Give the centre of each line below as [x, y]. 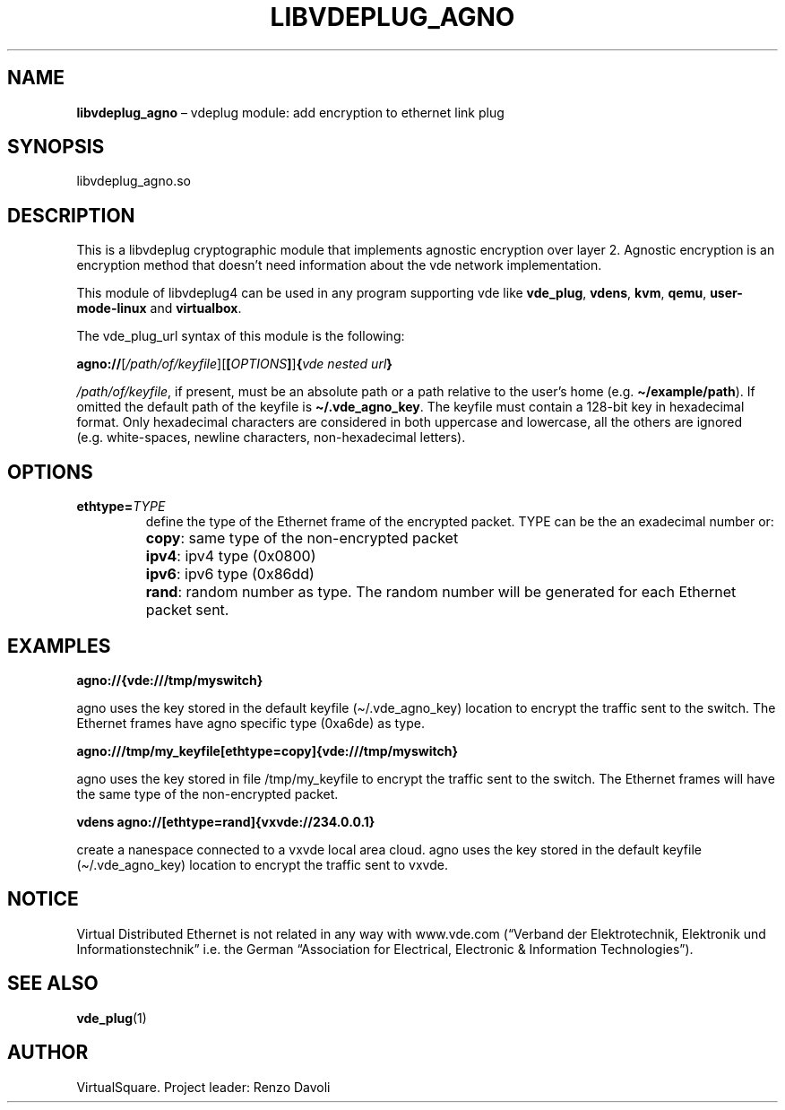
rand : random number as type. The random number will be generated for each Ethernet [441, 592]
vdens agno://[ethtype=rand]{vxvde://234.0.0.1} [226, 821]
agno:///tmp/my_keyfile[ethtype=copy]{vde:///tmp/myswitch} [267, 750]
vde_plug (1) [112, 1018]
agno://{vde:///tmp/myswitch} [170, 680]
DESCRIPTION [71, 215]
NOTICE [43, 899]
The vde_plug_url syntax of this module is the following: [241, 336]
